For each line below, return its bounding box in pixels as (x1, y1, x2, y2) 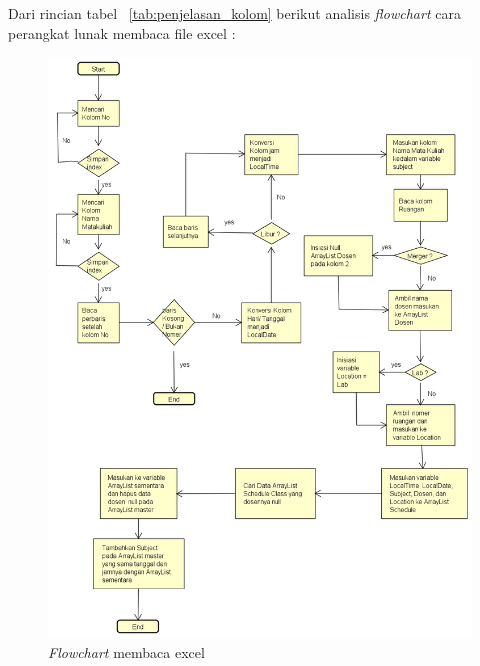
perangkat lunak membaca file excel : (8, 22, 236, 43)
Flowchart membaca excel (48, 642, 205, 662)
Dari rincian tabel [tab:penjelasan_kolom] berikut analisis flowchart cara (8, 3, 461, 23)
